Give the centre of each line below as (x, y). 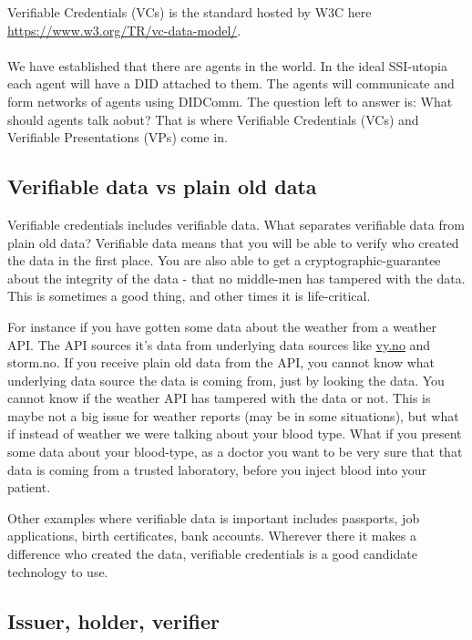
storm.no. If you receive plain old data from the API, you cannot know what (221, 362)
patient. (29, 487)
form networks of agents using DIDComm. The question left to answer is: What (230, 101)
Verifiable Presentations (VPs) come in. (118, 137)
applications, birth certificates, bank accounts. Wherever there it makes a (212, 536)
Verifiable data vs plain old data (162, 186)
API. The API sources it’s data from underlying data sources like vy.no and (219, 344)
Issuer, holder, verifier (114, 620)
